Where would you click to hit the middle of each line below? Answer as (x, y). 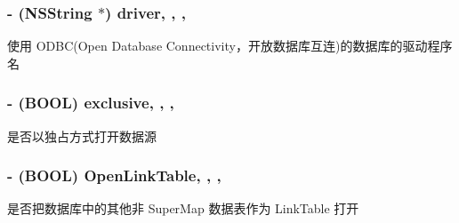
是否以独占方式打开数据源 (82, 135)
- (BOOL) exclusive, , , (91, 103)
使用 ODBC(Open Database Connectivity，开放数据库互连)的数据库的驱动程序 (230, 46)
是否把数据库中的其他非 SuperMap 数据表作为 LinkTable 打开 (183, 208)
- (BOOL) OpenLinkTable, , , (114, 175)
